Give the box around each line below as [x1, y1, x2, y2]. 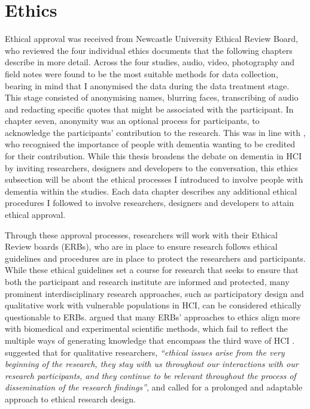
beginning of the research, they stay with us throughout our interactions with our [5, 358, 299, 370]
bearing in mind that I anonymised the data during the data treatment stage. [5, 79, 290, 92]
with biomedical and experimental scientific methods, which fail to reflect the [5, 322, 288, 335]
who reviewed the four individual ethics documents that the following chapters [5, 44, 293, 56]
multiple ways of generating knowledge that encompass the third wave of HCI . [5, 334, 295, 346]
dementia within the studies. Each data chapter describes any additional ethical [5, 184, 297, 197]
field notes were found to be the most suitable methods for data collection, [5, 67, 278, 80]
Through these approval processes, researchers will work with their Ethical [5, 228, 278, 241]
